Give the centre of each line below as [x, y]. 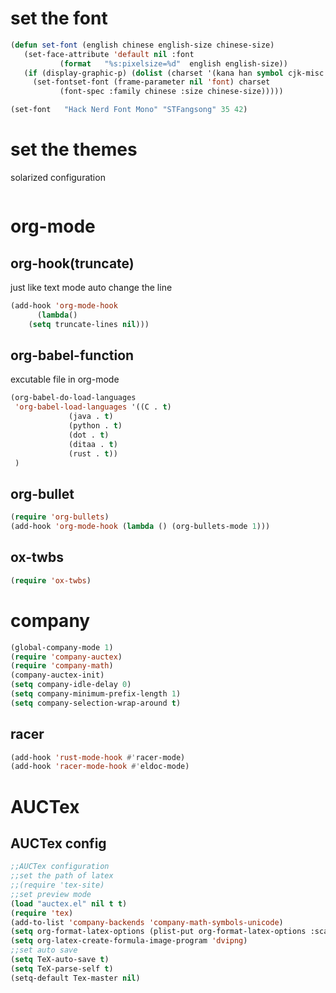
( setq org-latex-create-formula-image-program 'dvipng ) [129, 941]
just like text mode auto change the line [91, 287]
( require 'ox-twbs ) [51, 580]
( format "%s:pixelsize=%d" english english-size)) [173, 63]
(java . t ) [91, 417]
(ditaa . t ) [93, 444]
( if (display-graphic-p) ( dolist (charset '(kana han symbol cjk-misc [174, 73]
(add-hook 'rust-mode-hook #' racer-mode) [98, 757]
